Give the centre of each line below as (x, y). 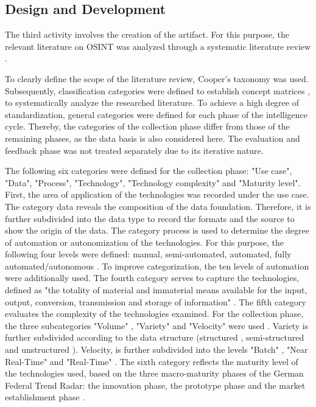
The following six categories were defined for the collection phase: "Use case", (149, 171)
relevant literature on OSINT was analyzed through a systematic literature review (158, 46)
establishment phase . (45, 397)
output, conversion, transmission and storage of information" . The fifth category (156, 301)
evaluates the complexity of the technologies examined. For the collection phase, (154, 314)
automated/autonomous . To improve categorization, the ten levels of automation (157, 266)
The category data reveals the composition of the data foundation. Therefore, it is (158, 206)
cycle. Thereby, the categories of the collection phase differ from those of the (147, 126)
